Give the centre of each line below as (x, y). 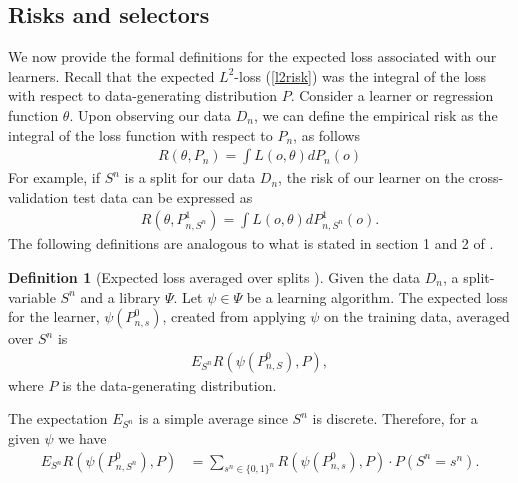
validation (38, 196)
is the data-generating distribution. (169, 384)
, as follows (327, 134)
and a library (120, 296)
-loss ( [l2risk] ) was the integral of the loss (360, 75)
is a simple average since (213, 418)
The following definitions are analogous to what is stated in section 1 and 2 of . (251, 243)
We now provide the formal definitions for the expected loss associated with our (252, 56)
